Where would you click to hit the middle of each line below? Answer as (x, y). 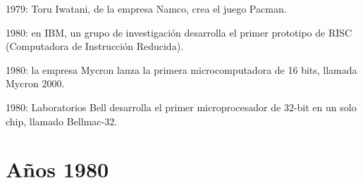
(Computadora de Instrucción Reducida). (94, 46)
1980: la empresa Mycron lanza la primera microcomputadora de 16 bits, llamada (181, 69)
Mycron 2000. (35, 83)
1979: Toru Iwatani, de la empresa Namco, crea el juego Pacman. (146, 8)
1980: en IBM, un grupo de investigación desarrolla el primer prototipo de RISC (179, 32)
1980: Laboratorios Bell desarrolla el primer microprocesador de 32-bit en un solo (181, 107)
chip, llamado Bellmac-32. (62, 121)
